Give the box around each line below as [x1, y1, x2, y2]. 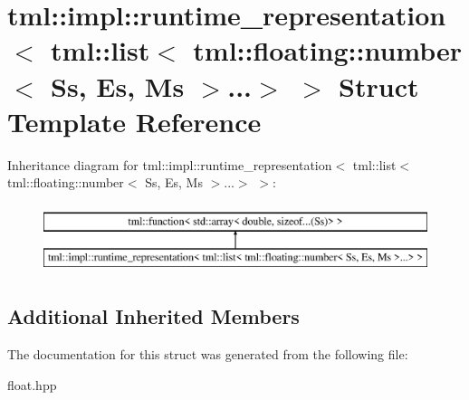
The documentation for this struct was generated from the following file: [7, 345, 408, 364]
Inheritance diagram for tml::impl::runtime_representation [7, 155, 332, 174]
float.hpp [7, 375, 57, 394]
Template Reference [7, 102, 262, 139]
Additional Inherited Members [7, 302, 300, 330]
